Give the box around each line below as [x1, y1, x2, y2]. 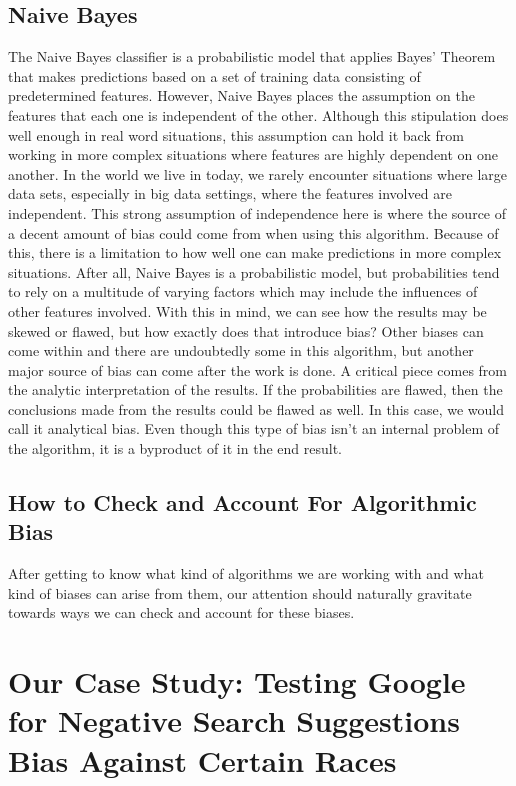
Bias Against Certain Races [8, 739, 397, 780]
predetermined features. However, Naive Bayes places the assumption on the [8, 85, 475, 106]
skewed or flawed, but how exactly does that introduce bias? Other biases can [8, 320, 484, 341]
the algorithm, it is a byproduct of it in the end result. [8, 438, 342, 459]
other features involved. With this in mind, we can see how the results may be [8, 300, 487, 321]
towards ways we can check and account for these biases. [8, 602, 355, 623]
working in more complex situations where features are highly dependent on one [8, 144, 499, 165]
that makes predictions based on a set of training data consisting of [8, 65, 421, 86]
